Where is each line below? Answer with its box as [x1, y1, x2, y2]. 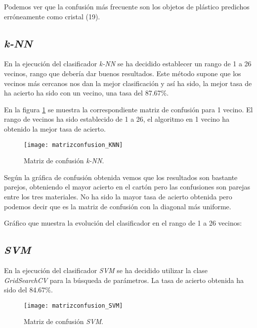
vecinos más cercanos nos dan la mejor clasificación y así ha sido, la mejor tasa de [4, 78, 252, 88]
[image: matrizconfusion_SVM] [24, 302, 123, 309]
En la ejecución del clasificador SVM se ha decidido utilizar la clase [4, 265, 208, 275]
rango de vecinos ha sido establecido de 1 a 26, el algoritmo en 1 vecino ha [4, 114, 230, 124]
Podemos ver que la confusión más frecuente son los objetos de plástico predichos [4, 1, 250, 11]
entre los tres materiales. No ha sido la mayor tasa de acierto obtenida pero [4, 191, 232, 201]
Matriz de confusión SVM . [24, 316, 103, 327]
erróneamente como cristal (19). [4, 11, 100, 21]
